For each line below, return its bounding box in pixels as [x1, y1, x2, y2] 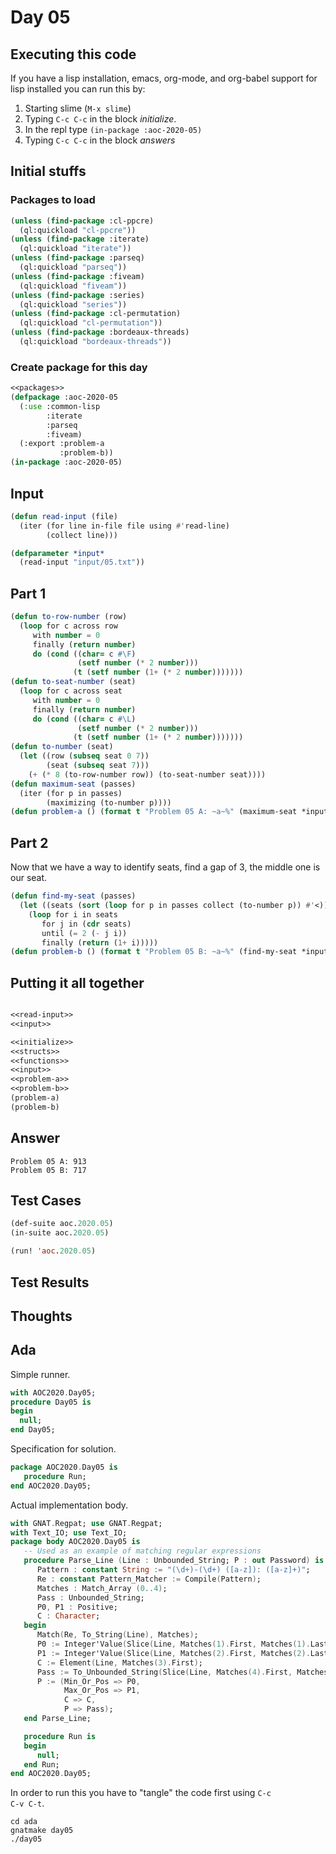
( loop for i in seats [28, 909, 118, 920]
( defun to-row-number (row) [10, 612, 128, 622]
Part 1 [10, 585, 47, 602]
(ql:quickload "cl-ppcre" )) [19, 225, 137, 235]
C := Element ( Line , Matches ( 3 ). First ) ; [36, 1657, 203, 1668]
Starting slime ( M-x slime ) [24, 102, 132, 114]
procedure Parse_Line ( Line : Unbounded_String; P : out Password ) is [23, 1556, 325, 1566]
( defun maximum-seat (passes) [10, 779, 137, 789]
